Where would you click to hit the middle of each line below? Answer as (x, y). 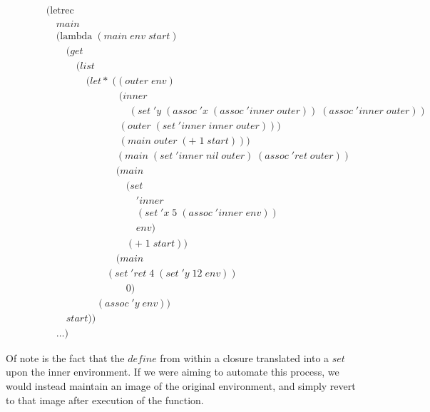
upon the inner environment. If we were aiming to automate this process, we (173, 372)
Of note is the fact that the (65, 357)
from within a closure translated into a (245, 357)
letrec (62, 11)
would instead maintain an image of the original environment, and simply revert (181, 385)
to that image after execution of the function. (105, 400)
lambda (76, 37)
